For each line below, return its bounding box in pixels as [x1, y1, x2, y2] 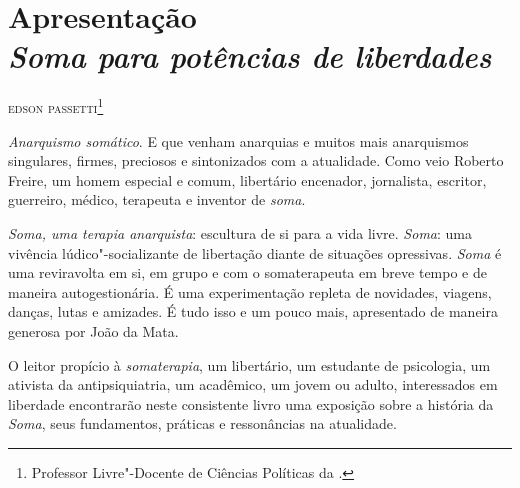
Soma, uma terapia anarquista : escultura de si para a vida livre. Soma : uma [8, 222, 472, 243]
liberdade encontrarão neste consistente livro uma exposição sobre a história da [8, 393, 494, 414]
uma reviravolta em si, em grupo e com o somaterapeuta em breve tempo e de [8, 262, 487, 283]
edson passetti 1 [8, 94, 104, 117]
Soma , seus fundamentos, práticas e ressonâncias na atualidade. [8, 413, 397, 434]
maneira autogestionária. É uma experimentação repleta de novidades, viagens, [8, 281, 492, 302]
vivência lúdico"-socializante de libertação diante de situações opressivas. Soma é [8, 242, 502, 263]
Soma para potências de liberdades [8, 35, 492, 77]
